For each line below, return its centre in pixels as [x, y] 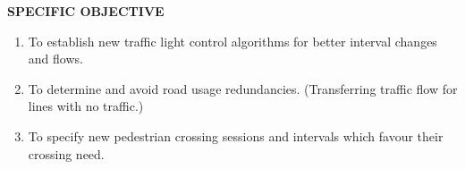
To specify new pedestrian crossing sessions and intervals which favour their [236, 135]
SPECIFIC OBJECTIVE [86, 11]
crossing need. [66, 153]
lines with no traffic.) [86, 106]
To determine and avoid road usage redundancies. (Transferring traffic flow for [243, 88]
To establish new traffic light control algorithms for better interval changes [232, 41]
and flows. [55, 59]
